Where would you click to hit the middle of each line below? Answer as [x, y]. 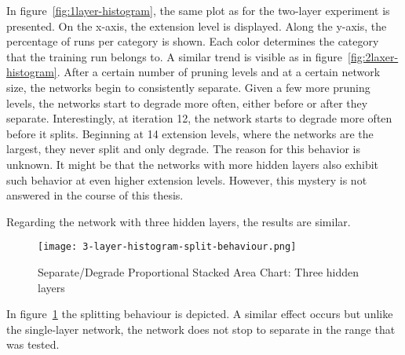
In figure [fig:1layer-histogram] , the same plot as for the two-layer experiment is [198, 10]
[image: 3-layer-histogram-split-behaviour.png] [167, 247]
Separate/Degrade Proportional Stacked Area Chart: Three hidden [199, 271]
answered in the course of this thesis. [95, 195]
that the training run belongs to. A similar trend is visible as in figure [175, 56]
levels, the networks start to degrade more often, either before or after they [187, 102]
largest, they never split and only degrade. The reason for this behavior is [183, 149]
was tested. [33, 344]
